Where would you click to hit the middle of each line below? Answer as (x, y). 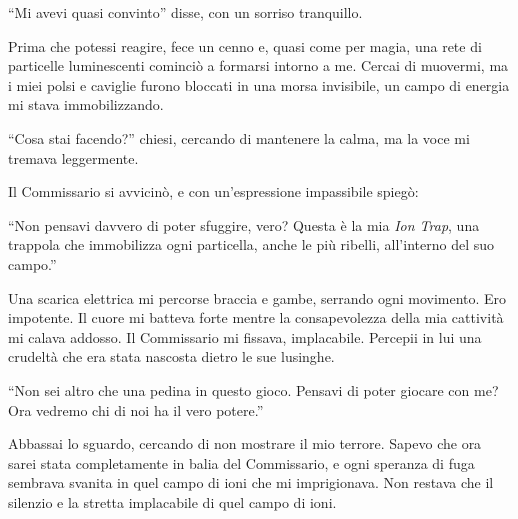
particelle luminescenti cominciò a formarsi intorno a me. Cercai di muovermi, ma (258, 65)
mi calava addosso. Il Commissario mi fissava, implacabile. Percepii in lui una (245, 336)
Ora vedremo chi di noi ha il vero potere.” (136, 409)
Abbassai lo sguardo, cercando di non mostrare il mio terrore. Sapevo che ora (245, 443)
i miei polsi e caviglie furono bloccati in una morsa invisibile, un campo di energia (259, 84)
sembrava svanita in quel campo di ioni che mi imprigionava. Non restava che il (251, 482)
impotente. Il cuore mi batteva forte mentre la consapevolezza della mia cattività (256, 317)
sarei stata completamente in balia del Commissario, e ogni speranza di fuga (241, 462)
